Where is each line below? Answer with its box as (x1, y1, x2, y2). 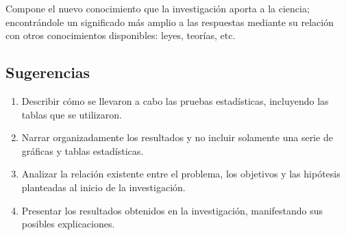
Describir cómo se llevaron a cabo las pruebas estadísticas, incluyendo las (21, 93, 329, 108)
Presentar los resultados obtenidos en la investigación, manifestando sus (21, 203, 323, 217)
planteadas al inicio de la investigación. (21, 180, 186, 194)
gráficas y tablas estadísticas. (21, 143, 144, 158)
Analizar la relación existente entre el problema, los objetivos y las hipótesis (21, 166, 341, 181)
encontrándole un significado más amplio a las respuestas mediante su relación (5, 14, 334, 29)
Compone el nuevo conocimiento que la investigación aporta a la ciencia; (5, 1, 310, 15)
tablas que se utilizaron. (21, 107, 122, 121)
